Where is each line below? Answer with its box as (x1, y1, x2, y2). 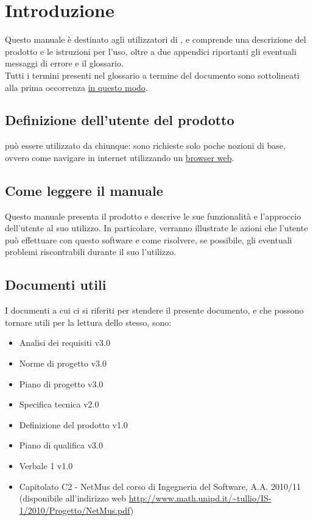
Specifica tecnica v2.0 (19, 398, 99, 411)
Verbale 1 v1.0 (19, 459, 73, 472)
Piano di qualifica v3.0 (19, 439, 103, 451)
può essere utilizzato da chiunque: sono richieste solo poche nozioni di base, (5, 139, 286, 152)
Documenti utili (5, 275, 107, 294)
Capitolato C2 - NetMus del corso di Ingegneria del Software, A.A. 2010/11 (19, 480, 301, 492)
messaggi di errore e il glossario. (5, 57, 124, 70)
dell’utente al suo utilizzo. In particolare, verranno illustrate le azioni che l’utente (5, 221, 308, 234)
